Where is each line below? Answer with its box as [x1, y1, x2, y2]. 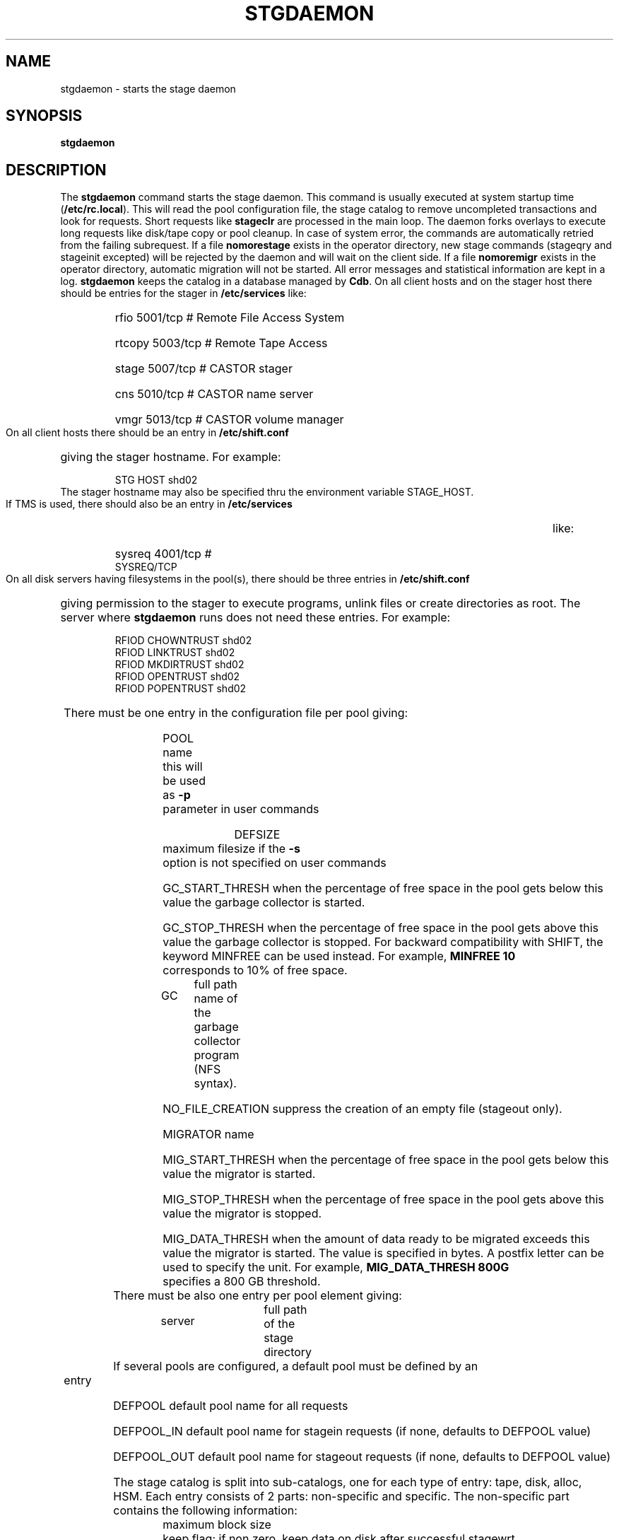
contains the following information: [113, 1503, 297, 1518]
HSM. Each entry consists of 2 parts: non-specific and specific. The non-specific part [113, 1489, 570, 1504]
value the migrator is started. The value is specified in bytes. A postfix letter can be [163, 1246, 604, 1261]
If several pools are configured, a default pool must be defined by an [113, 1359, 478, 1374]
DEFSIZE [234, 827, 281, 842]
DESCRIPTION [6, 161, 107, 179]
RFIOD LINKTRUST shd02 [114, 646, 235, 659]
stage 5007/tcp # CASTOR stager [114, 361, 293, 376]
